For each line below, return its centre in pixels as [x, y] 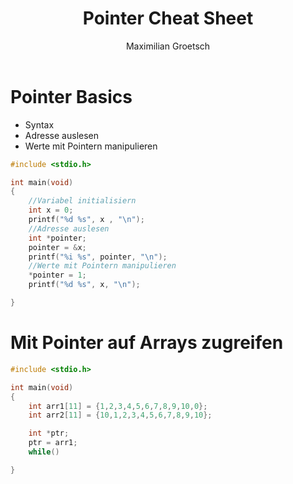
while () [44, 452]
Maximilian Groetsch [168, 46]
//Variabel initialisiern [82, 201]
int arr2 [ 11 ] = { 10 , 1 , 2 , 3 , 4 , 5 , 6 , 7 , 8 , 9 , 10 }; [120, 415]
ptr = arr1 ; [53, 443]
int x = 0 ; [51, 210]
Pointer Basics [71, 96]
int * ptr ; [49, 433]
